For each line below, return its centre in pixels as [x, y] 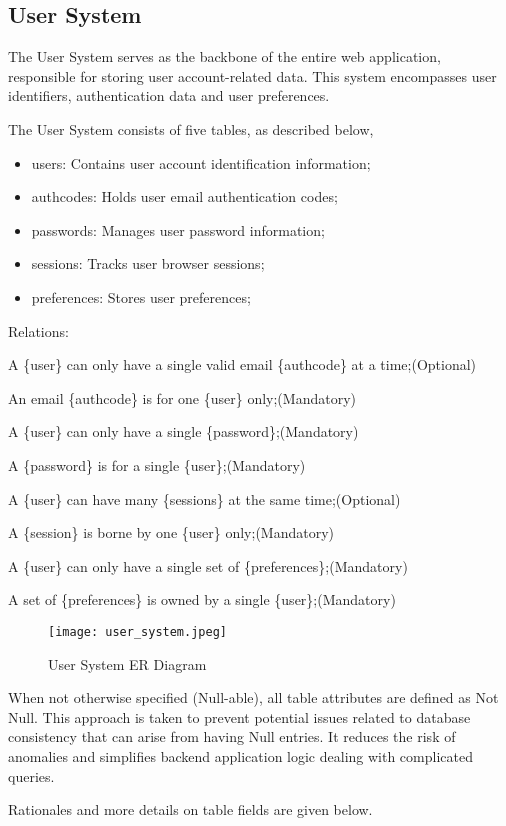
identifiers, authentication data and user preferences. [169, 95]
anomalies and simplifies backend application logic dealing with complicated [240, 755]
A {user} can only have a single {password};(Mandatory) [183, 431]
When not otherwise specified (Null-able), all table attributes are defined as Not [253, 697]
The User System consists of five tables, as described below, [191, 128]
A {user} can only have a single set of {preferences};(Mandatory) [208, 565]
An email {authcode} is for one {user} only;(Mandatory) [182, 397]
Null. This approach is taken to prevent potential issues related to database [239, 716]
